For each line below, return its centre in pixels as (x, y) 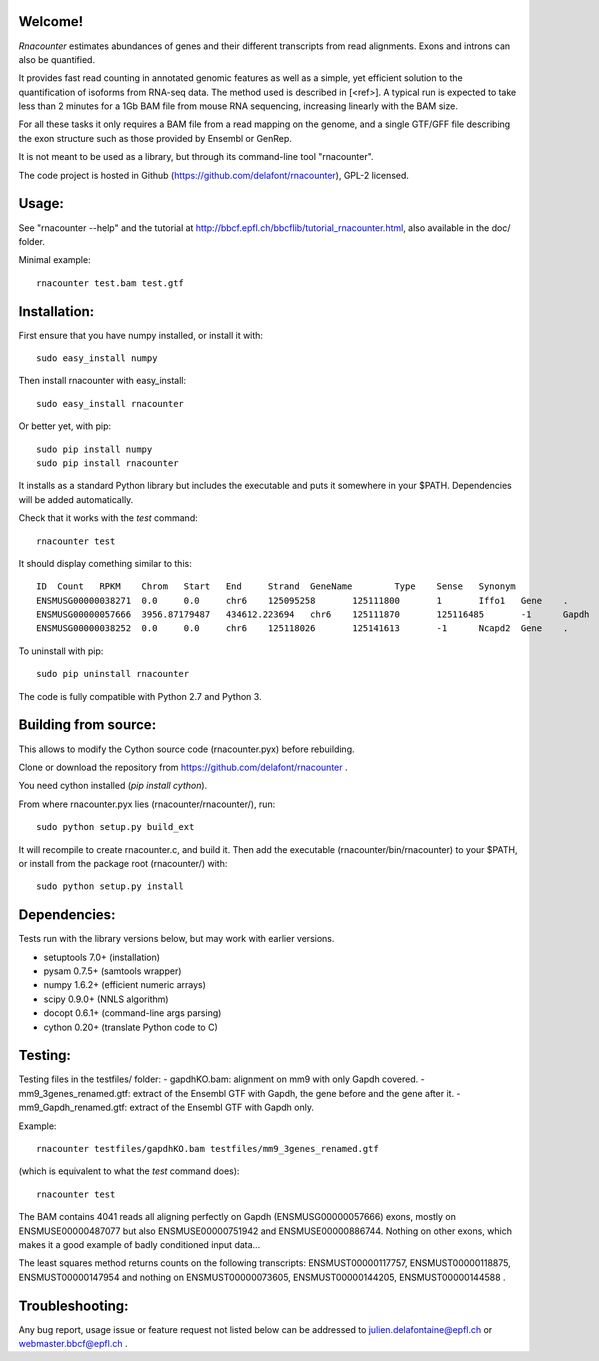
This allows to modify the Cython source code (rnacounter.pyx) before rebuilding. (186, 749)
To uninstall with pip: (61, 651)
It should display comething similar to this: (105, 563)
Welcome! (51, 21)
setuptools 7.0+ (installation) (101, 957)
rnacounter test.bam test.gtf (110, 283)
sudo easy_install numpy (97, 358)
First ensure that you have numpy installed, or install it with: (141, 335)
